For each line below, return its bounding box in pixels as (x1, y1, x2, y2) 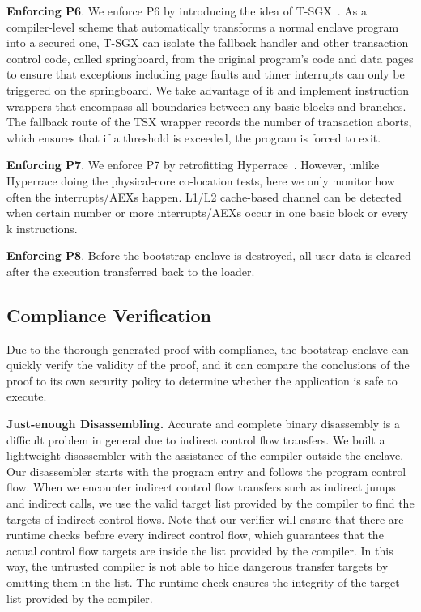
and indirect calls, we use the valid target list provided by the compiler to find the (6, 495, 415, 512)
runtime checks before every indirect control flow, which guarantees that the (6, 526, 384, 543)
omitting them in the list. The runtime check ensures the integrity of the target (6, 574, 400, 591)
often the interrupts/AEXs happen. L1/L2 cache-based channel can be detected (6, 188, 402, 205)
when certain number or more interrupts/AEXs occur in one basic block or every (6, 204, 408, 221)
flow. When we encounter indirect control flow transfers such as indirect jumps (6, 478, 396, 495)
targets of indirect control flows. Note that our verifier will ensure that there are (6, 510, 404, 527)
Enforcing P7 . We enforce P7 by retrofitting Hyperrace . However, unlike (6, 156, 380, 173)
